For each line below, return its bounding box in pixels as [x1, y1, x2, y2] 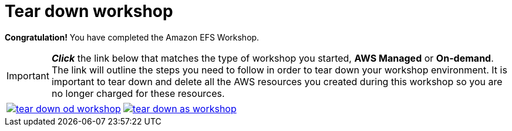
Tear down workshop [5, 1, 173, 21]
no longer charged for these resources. [51, 87, 225, 99]
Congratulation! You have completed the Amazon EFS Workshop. [5, 32, 260, 42]
